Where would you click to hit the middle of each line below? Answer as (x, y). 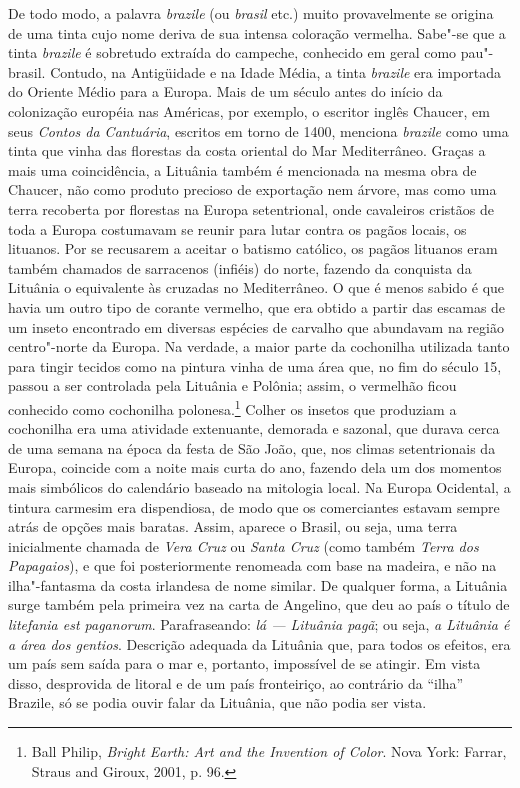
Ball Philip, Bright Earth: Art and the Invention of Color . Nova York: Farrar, (269, 751)
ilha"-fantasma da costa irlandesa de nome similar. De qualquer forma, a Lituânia (258, 584)
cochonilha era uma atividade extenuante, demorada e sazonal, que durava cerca (254, 428)
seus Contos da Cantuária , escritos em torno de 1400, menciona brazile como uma (258, 130)
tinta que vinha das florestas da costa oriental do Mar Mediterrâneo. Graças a (247, 150)
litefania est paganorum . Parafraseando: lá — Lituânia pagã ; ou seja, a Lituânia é (259, 624)
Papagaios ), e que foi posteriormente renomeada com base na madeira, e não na (252, 565)
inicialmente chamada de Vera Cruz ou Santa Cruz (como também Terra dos (243, 545)
